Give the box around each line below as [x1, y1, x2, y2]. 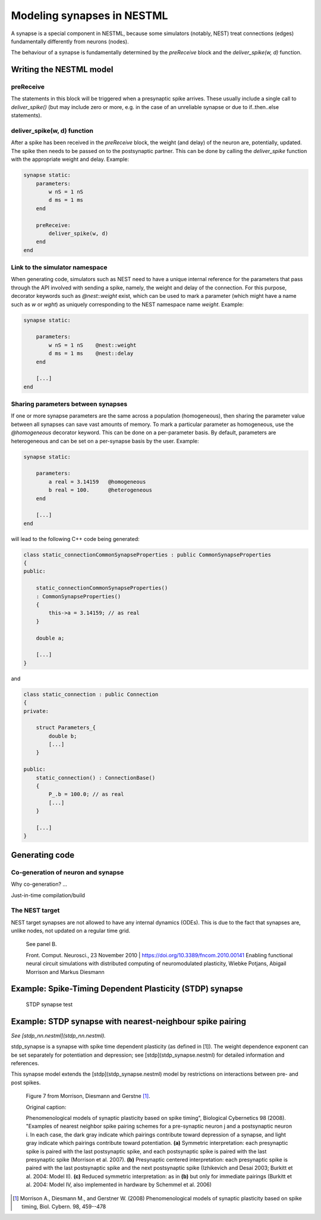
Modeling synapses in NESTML [11, 9, 168, 22]
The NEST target [11, 906, 60, 914]
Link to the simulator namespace [11, 263, 108, 272]
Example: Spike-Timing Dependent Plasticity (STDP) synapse [11, 984, 243, 994]
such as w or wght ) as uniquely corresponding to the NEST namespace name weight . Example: [11, 301, 244, 308]
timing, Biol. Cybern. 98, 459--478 [21, 1203, 106, 1210]
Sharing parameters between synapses [11, 400, 128, 408]
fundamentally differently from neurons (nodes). [11, 38, 129, 45]
